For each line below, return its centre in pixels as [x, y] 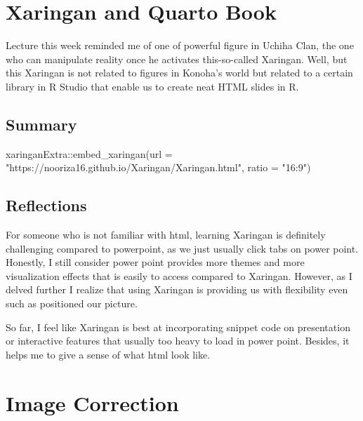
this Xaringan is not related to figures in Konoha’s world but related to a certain [179, 73]
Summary [41, 124]
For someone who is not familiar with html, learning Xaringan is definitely [166, 235]
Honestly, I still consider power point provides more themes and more [155, 262]
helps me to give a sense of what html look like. [108, 354]
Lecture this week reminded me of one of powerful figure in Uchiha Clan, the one [180, 45]
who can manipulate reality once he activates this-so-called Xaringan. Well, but [177, 59]
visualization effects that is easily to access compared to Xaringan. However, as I [179, 275]
